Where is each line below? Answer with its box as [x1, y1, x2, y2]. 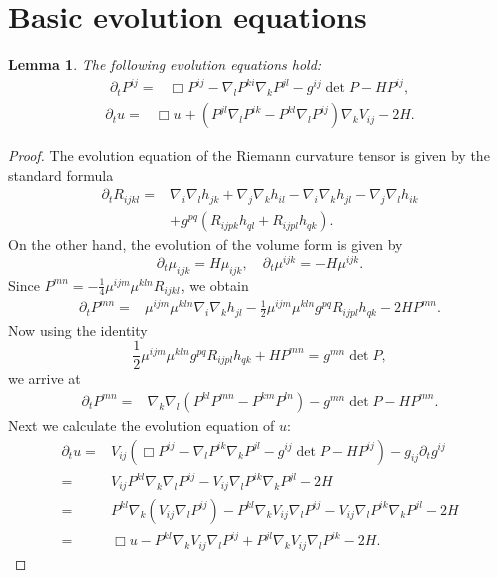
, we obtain [180, 274, 249, 295]
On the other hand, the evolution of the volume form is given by [8, 234, 403, 255]
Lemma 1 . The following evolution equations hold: [8, 54, 322, 75]
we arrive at [8, 368, 81, 389]
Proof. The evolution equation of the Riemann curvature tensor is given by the [8, 145, 490, 166]
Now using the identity [8, 319, 148, 340]
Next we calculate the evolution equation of [8, 414, 275, 435]
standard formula [8, 164, 114, 185]
